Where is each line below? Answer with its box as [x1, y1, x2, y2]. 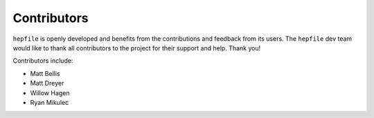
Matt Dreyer [30, 79, 64, 88]
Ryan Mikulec [30, 98, 69, 106]
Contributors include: [12, 57, 73, 65]
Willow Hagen [30, 88, 70, 97]
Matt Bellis [30, 69, 60, 77]
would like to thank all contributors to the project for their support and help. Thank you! [12, 43, 261, 52]
